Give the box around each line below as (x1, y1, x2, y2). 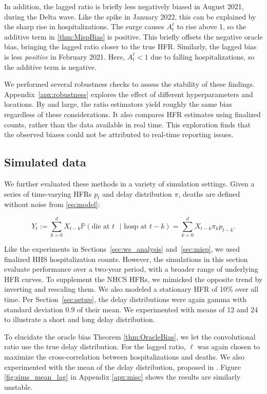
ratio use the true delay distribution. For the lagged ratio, (4, 341, 186, 352)
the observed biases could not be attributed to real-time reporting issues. (4, 129, 234, 140)
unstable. (4, 381, 33, 392)
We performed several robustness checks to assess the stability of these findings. (4, 79, 255, 89)
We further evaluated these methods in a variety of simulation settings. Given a (4, 178, 255, 189)
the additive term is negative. (4, 61, 97, 72)
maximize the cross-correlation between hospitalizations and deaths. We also (4, 351, 244, 362)
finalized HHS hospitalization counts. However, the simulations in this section (4, 253, 248, 264)
